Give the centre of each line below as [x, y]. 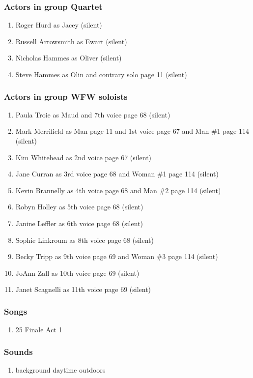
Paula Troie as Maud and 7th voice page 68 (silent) [93, 114]
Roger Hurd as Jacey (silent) [59, 25]
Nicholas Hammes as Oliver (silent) [69, 58]
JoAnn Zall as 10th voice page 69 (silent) [77, 273]
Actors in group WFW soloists [66, 96]
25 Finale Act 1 [39, 330]
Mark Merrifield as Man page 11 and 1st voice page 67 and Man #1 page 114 [132, 131]
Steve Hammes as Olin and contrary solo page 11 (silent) [101, 74]
